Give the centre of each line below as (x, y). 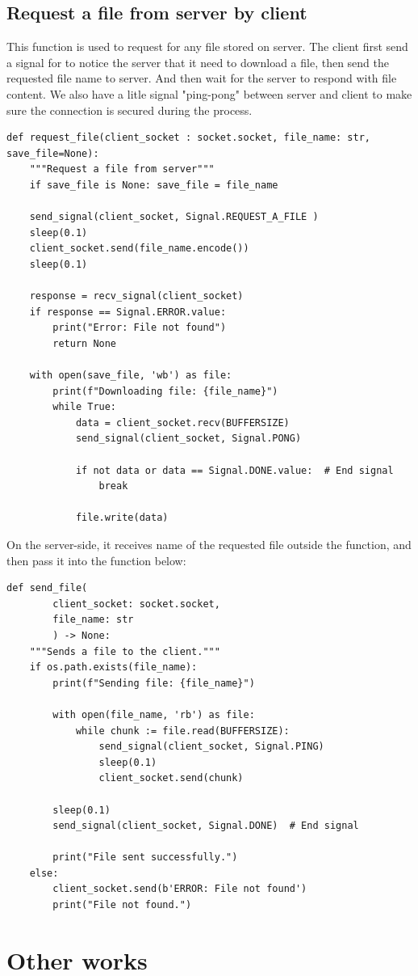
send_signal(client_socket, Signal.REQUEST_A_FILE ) (174, 217)
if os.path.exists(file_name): (113, 668)
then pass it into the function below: (96, 560)
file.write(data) (122, 518)
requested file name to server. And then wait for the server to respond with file (202, 78)
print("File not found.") (122, 905)
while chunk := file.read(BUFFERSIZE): (182, 731)
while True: (85, 407)
